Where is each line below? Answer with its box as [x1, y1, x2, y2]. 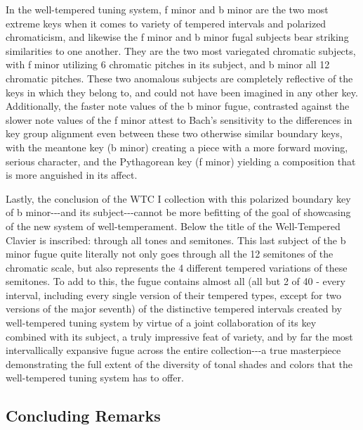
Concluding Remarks [6, 405, 161, 426]
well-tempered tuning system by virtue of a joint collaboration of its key [6, 315, 317, 330]
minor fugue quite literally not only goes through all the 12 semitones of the [6, 246, 334, 261]
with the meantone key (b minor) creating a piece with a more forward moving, [6, 139, 348, 154]
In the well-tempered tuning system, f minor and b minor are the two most [6, 2, 329, 16]
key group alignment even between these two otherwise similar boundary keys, [6, 126, 343, 141]
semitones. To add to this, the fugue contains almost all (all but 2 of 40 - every [6, 274, 345, 289]
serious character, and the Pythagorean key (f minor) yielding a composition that [6, 153, 356, 168]
